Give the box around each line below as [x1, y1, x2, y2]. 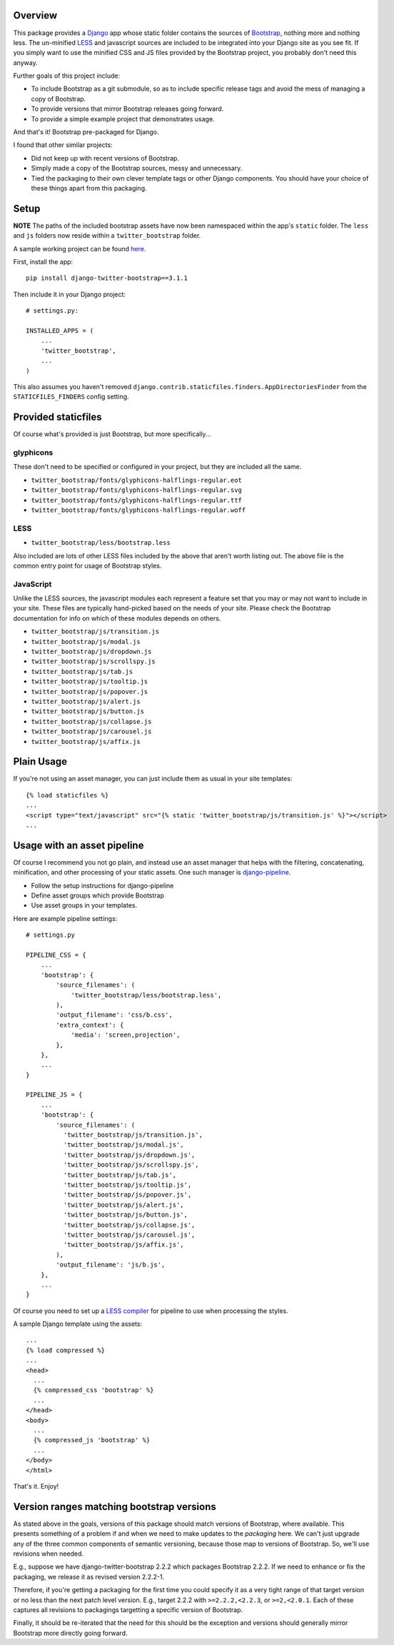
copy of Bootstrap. [31, 94, 86, 103]
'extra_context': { [56, 1021, 124, 1029]
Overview [13, 9, 58, 21]
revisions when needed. [13, 1549, 84, 1558]
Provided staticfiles [13, 411, 103, 423]
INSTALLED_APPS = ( [26, 327, 94, 335]
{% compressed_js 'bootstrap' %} [33, 1436, 151, 1444]
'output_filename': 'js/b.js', [56, 1261, 166, 1269]
